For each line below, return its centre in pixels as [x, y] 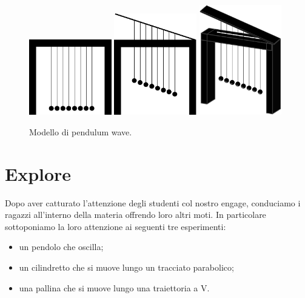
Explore [38, 173]
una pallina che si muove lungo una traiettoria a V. [114, 287]
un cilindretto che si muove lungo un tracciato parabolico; [126, 267]
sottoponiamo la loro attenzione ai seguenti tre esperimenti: [116, 226]
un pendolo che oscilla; [61, 247]
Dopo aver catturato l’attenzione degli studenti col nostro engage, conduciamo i [153, 202]
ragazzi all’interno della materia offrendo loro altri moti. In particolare [136, 215]
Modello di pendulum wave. [81, 131]
